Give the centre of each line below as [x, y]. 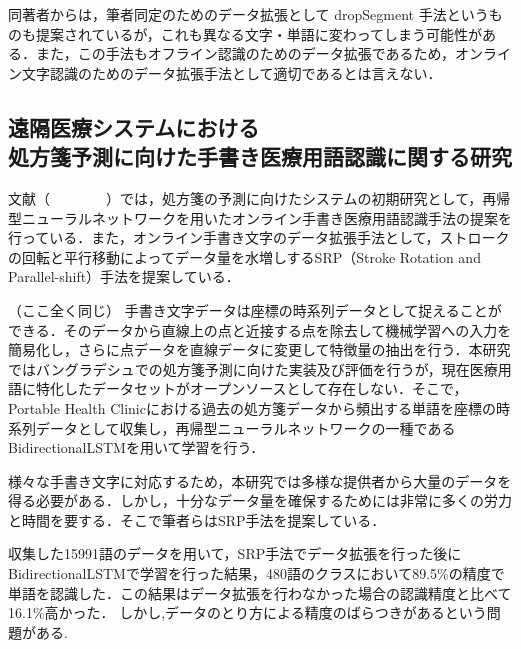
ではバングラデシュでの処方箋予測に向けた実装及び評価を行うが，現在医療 [253, 368]
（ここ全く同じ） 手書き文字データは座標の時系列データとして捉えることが [255, 309]
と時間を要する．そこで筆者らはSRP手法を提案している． [197, 519]
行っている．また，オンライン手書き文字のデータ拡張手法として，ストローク [259, 237]
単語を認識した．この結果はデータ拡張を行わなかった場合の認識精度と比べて [260, 592]
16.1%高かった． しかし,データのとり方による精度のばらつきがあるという [247, 612]
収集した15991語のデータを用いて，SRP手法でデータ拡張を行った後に [235, 553]
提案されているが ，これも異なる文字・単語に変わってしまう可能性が [259, 33]
